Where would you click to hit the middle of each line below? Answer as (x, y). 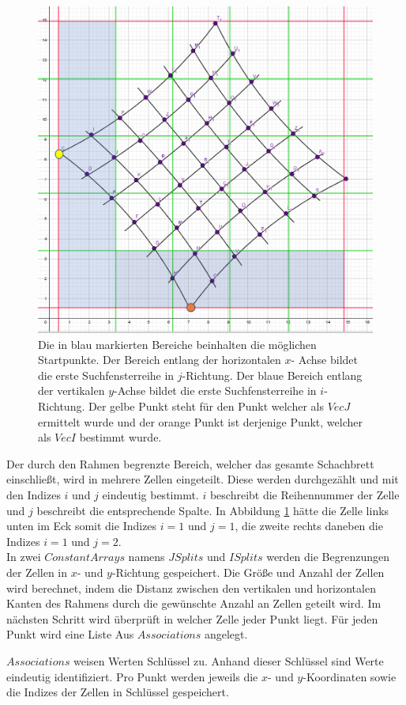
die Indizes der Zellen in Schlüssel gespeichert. (118, 692)
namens (147, 557)
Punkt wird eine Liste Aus (70, 634)
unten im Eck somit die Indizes (82, 526)
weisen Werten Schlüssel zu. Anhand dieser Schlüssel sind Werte (229, 660)
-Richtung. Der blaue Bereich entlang (272, 375)
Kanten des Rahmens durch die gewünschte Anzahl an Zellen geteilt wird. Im (194, 603)
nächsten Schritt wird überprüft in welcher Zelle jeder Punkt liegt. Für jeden (192, 618)
